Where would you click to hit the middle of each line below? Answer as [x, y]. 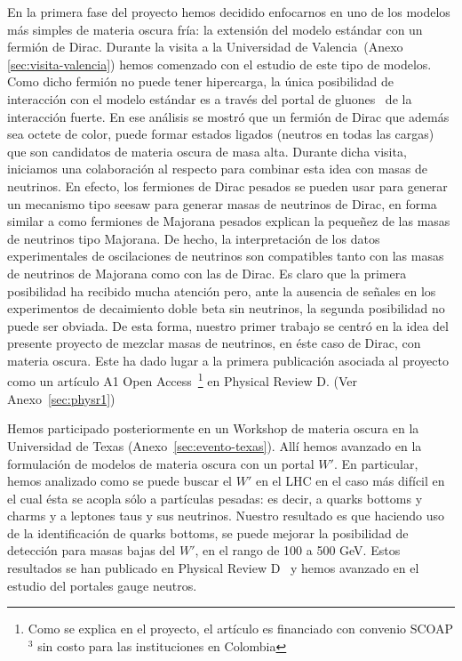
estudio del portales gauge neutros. [102, 585]
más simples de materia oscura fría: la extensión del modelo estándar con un [215, 29]
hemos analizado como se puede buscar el [120, 481]
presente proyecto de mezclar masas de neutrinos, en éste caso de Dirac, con [214, 343]
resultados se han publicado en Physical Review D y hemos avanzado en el [213, 568]
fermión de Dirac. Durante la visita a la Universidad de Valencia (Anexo [205, 47]
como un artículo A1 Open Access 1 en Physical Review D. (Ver [183, 380]
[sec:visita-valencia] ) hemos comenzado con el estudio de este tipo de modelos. [219, 64]
